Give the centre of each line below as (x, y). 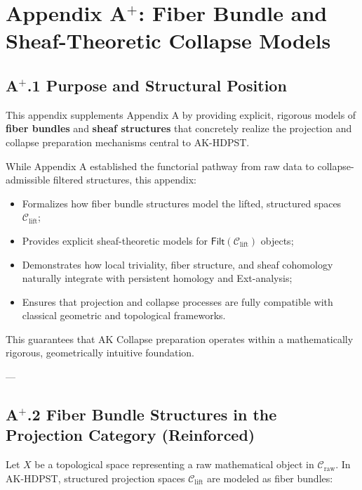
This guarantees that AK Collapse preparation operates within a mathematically (180, 339)
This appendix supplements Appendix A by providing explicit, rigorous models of (181, 114)
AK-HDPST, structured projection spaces (95, 478)
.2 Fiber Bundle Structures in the (152, 414)
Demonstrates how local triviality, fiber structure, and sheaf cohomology (177, 264)
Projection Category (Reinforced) (130, 435)
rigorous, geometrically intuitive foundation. (100, 353)
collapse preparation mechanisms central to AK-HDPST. (128, 142)
